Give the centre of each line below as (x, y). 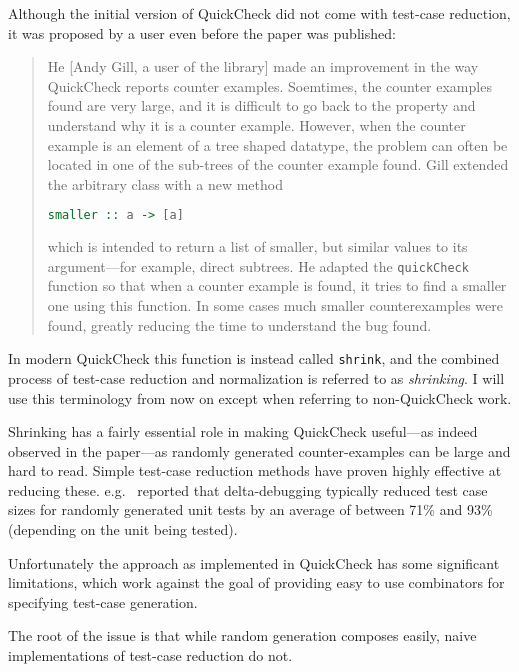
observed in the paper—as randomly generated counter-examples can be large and (259, 450)
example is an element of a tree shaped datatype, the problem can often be (277, 144)
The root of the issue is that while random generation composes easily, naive (242, 635)
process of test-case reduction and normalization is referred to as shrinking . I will (256, 377)
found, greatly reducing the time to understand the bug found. (239, 324)
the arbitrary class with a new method (165, 183)
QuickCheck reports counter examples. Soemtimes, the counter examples (269, 85)
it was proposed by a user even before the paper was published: (202, 32)
